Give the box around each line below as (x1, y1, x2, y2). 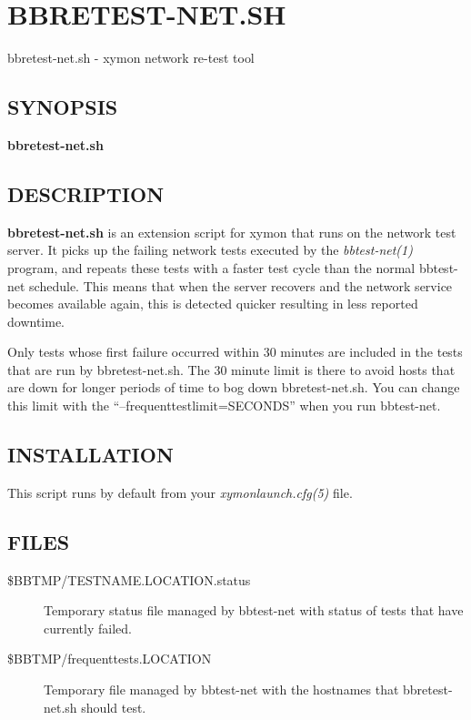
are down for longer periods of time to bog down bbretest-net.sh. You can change (7, 378, 460, 397)
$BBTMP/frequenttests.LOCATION (7, 649, 212, 668)
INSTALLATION (7, 441, 174, 469)
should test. (81, 697, 146, 716)
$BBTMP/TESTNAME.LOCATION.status (7, 570, 251, 589)
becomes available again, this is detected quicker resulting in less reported (7, 294, 418, 313)
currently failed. (44, 618, 132, 637)
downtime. (7, 311, 65, 330)
